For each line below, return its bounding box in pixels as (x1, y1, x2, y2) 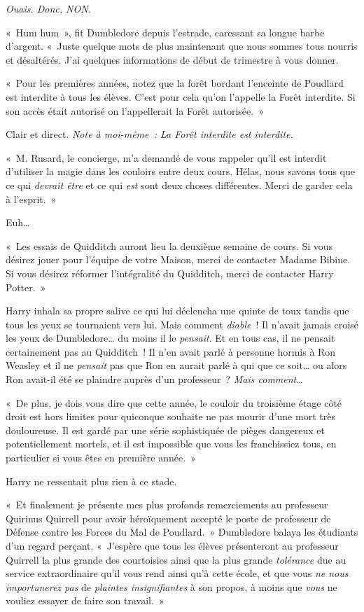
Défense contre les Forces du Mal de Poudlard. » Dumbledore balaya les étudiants (6, 524, 358, 539)
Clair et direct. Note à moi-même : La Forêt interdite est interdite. (6, 127, 293, 141)
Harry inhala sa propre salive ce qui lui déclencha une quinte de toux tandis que (6, 303, 349, 318)
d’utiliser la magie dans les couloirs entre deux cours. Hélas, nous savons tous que (6, 164, 356, 179)
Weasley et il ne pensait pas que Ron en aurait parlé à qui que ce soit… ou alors (6, 358, 347, 373)
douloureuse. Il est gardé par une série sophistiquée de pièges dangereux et (6, 422, 325, 437)
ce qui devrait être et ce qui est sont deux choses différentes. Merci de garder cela (6, 177, 353, 192)
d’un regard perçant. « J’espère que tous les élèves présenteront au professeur (6, 538, 339, 552)
